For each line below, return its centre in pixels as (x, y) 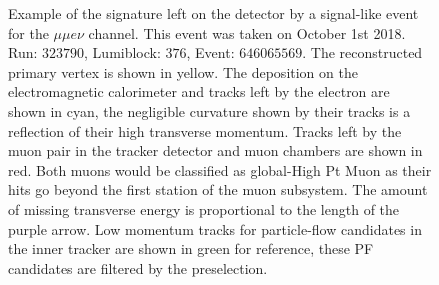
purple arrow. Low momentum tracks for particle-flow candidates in (215, 228)
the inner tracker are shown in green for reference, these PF (191, 248)
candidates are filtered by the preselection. (138, 267)
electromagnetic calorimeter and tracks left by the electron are (199, 91)
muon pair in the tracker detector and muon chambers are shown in (215, 150)
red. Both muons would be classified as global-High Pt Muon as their (220, 169)
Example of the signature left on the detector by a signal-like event (213, 13)
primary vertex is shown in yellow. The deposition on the (183, 71)
